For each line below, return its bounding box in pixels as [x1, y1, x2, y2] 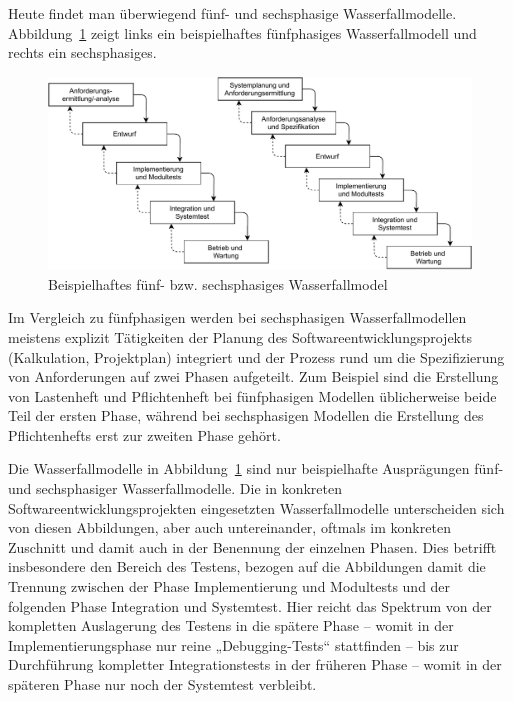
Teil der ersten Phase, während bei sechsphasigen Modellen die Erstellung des [8, 405, 484, 426]
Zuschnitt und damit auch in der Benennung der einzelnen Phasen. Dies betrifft [8, 536, 497, 557]
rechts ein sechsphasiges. [8, 42, 157, 63]
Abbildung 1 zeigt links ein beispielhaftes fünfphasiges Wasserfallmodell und [8, 22, 477, 43]
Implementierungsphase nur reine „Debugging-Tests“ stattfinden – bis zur [8, 634, 459, 655]
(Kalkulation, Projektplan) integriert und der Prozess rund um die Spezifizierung [8, 346, 505, 367]
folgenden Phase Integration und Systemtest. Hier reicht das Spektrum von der [8, 595, 492, 616]
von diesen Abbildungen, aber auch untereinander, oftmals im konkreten [8, 517, 451, 538]
